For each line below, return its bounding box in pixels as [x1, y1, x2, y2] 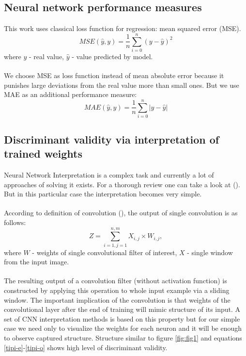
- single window [187, 247, 233, 257]
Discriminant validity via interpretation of [4, 131, 219, 146]
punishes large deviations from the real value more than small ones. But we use [4, 80, 239, 90]
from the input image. [4, 257, 69, 267]
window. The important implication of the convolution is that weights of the [4, 294, 231, 305]
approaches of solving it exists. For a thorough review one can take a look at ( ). [4, 179, 240, 189]
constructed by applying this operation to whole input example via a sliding [4, 285, 230, 295]
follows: [4, 217, 26, 227]
